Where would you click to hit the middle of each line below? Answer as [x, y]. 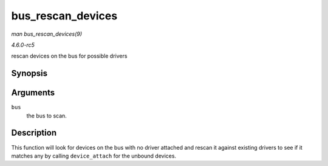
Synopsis [29, 74]
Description [34, 133]
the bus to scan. [46, 116]
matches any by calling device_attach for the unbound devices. [94, 156]
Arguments [33, 93]
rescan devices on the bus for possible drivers [69, 56]
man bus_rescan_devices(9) [46, 34]
